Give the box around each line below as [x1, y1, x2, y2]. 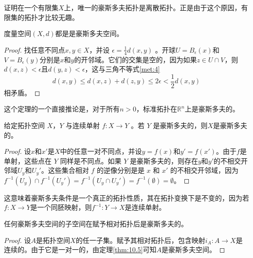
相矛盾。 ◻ [4, 87, 40, 97]
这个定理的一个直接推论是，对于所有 [4, 104, 120, 114]
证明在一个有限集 [4, 2, 58, 12]
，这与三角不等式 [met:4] [85, 64, 160, 74]
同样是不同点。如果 [60, 155, 122, 166]
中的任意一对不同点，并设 [60, 146, 142, 156]
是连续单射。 [125, 202, 166, 212]
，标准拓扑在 [136, 104, 178, 114]
